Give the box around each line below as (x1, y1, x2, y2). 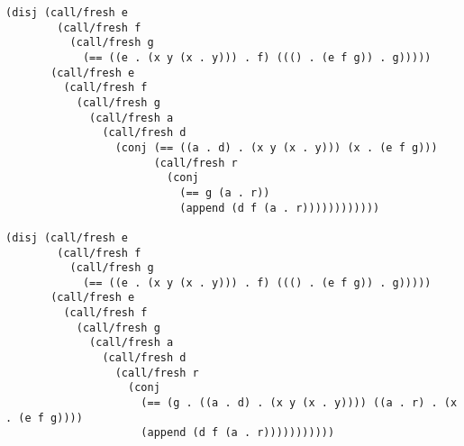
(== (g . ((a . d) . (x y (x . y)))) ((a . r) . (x (141, 396, 458, 410)
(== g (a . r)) (179, 186, 270, 199)
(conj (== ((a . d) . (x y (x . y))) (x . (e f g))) (114, 141, 438, 154)
